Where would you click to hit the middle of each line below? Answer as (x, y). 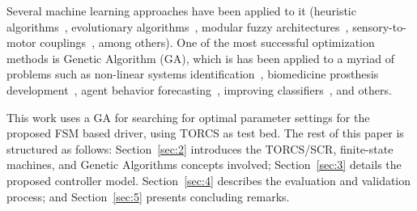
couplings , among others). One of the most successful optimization (207, 42)
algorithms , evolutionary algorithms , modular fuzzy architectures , (178, 26)
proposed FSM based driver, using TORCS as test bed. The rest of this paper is (205, 133)
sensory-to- (379, 26)
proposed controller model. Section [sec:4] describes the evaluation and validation (209, 180)
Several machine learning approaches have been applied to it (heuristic (181, 11)
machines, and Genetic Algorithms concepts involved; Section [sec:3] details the (204, 165)
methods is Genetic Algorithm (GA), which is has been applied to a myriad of (200, 58)
